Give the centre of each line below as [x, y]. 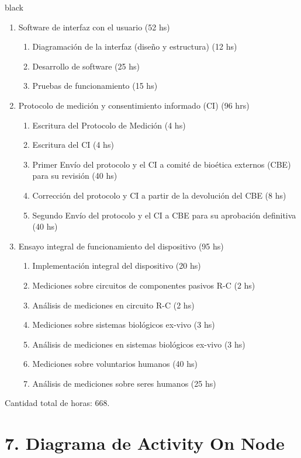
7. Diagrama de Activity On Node [145, 443]
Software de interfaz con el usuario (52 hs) [94, 27]
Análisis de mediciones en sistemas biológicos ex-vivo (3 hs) [139, 344]
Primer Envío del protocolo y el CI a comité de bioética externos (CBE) [162, 164]
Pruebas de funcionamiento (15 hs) [95, 86]
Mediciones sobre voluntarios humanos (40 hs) [115, 364]
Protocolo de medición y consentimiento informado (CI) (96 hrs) [134, 105]
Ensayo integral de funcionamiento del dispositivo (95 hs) [121, 246]
